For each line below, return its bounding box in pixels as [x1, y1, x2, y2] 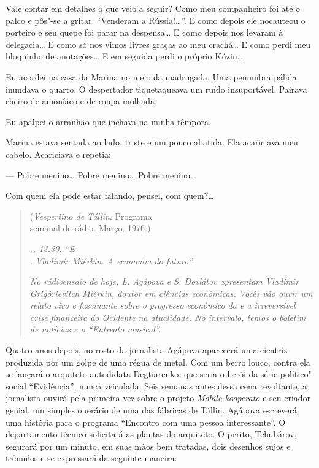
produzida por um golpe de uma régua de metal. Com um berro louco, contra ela [6, 355, 310, 368]
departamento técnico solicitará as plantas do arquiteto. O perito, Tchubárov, [6, 428, 297, 440]
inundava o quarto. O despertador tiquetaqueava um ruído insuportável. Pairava [6, 82, 307, 95]
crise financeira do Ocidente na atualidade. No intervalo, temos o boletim [29, 310, 306, 323]
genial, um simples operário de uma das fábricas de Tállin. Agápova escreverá [6, 404, 297, 416]
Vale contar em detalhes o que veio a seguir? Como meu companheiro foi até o [6, 2, 301, 14]
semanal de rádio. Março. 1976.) [29, 221, 151, 234]
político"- [280, 367, 315, 380]
